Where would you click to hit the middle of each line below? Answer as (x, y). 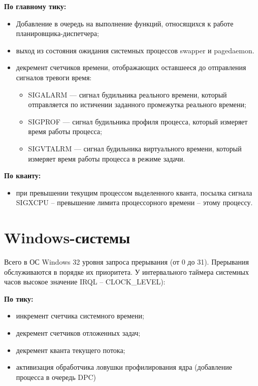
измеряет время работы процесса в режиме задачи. (107, 158)
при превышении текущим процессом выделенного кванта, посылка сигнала (134, 192)
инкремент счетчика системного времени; (80, 316)
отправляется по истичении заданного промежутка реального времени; (137, 104)
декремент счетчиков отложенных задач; (78, 333)
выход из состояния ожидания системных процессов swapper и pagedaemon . (135, 50)
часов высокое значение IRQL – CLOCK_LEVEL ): (85, 282)
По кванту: (23, 175)
